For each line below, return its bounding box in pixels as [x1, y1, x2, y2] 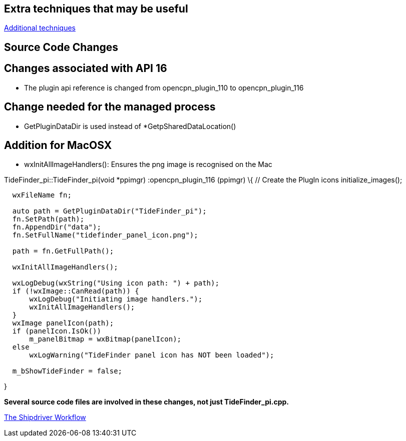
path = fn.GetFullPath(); [12, 247, 114, 255]
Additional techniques [4, 23, 76, 32]
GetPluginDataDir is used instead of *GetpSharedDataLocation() [24, 121, 236, 130]
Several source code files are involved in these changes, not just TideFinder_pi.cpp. [4, 397, 289, 406]
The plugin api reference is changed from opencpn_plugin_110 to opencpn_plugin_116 [24, 83, 304, 92]
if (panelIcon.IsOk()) [12, 327, 101, 335]
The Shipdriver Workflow [4, 413, 86, 422]
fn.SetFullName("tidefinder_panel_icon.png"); [12, 231, 198, 239]
